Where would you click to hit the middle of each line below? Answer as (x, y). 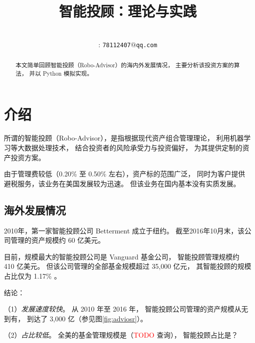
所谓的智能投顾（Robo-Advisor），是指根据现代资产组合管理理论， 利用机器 (124, 138)
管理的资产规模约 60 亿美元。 (58, 240)
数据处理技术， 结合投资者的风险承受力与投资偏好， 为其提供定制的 (133, 148)
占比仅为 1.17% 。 (32, 275)
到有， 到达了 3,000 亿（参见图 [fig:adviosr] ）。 (76, 318)
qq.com (146, 45)
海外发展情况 (35, 210)
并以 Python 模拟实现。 (61, 73)
